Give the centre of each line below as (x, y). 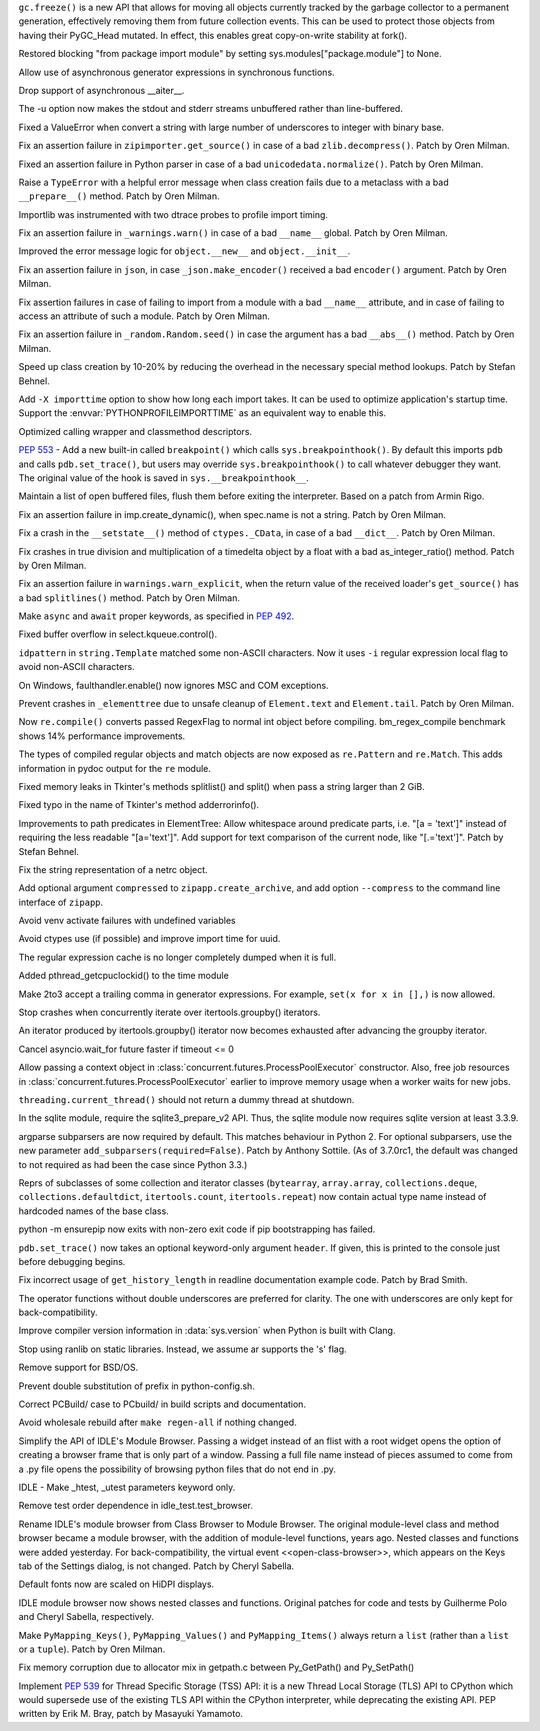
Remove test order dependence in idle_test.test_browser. (136, 1506)
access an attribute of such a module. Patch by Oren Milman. (144, 316)
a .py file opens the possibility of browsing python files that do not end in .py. (177, 1469)
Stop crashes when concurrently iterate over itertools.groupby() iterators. (169, 1012)
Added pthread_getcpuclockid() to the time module (123, 976)
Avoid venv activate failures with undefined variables (127, 921)
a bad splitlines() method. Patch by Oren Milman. (129, 597)
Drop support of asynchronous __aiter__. (101, 90)
